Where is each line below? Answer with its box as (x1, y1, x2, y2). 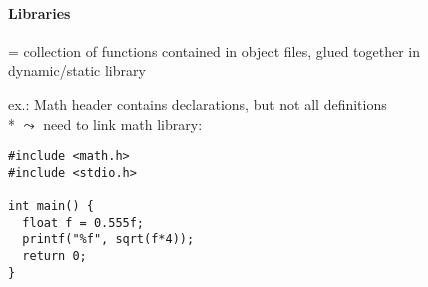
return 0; (22, 249, 87, 264)
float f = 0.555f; (22, 215, 145, 230)
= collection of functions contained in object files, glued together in (8, 40, 421, 61)
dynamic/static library (8, 60, 146, 81)
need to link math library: (43, 113, 203, 134)
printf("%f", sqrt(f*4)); (22, 232, 195, 247)
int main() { (8, 199, 94, 214)
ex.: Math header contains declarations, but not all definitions (8, 93, 387, 114)
